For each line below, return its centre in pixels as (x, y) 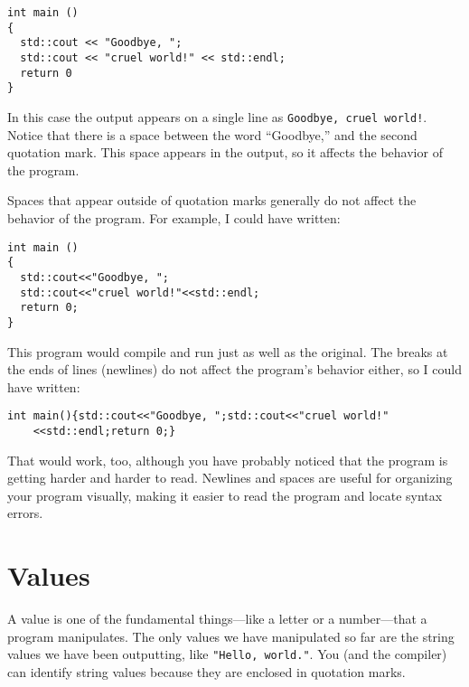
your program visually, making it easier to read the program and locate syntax (225, 495)
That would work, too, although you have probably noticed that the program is (228, 460)
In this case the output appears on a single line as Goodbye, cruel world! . (217, 116)
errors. (25, 513)
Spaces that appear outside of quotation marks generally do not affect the (212, 200)
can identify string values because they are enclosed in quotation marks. (206, 671)
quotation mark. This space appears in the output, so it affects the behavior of (225, 152)
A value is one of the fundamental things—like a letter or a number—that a (217, 619)
